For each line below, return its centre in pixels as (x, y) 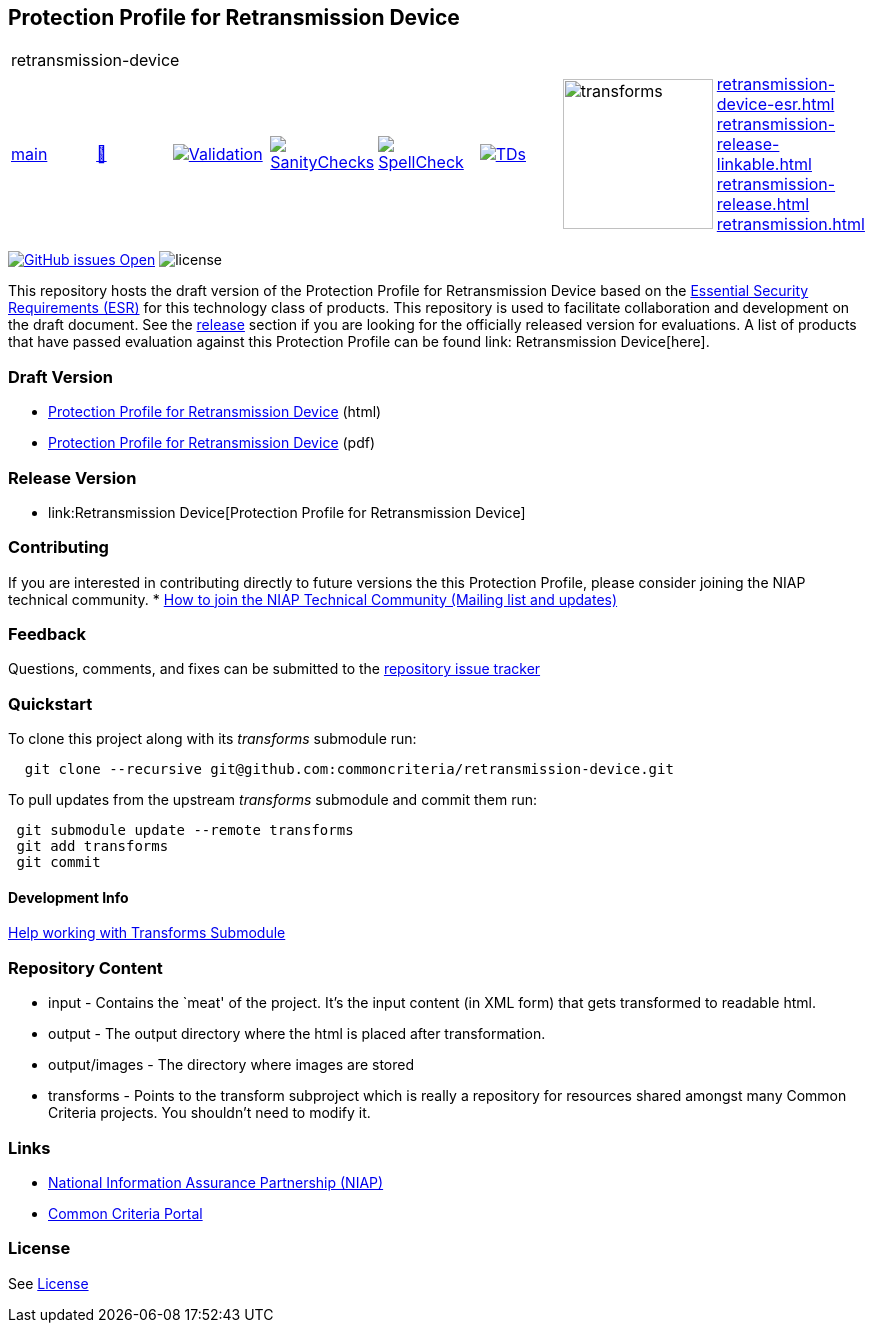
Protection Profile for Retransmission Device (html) (215, 412)
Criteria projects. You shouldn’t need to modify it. (209, 1113)
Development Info (68, 897)
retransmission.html (790, 224)
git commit (58, 862)
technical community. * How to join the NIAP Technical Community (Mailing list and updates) (313, 599)
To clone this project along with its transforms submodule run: (212, 739)
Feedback (47, 634)
